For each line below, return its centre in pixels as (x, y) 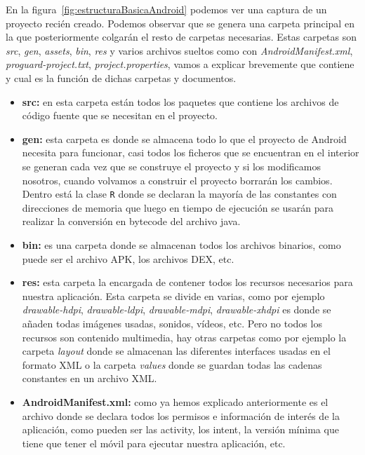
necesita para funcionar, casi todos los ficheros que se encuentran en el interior (191, 152)
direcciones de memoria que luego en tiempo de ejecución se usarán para (178, 207)
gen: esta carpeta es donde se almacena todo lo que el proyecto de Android (184, 138)
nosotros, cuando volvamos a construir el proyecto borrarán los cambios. (177, 180)
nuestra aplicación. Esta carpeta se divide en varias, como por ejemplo (173, 296)
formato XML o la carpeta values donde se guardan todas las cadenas (172, 364)
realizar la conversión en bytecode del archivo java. (131, 221)
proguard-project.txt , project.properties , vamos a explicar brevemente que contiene (180, 64)
